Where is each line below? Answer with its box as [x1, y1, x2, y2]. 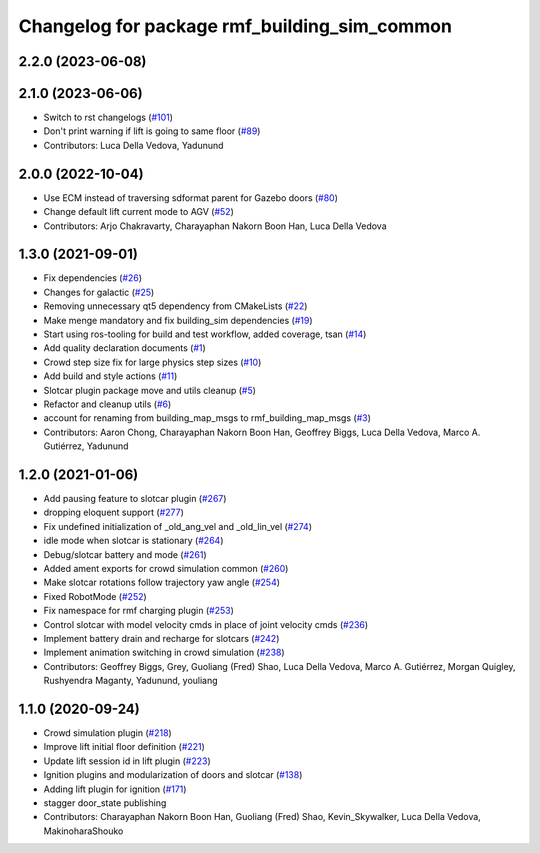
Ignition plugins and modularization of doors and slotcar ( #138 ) [43, 769, 303, 781]
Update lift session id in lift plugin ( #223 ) [43, 755, 212, 767]
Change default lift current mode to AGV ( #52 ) [43, 206, 234, 218]
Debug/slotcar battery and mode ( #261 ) [43, 548, 207, 560]
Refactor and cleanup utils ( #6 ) [43, 398, 172, 410]
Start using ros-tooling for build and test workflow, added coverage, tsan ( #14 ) [43, 328, 367, 340]
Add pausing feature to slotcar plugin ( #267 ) [43, 493, 227, 505]
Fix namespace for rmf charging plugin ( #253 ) [43, 605, 235, 617]
